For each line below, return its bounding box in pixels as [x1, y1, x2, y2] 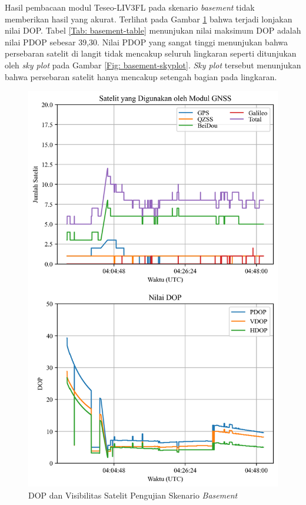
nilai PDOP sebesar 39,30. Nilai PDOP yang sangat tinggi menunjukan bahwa [5, 35, 288, 48]
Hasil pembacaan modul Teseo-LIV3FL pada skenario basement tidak [5, 1, 255, 13]
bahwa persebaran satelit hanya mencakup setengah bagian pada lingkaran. [5, 70, 277, 82]
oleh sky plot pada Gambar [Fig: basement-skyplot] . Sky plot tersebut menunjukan [5, 58, 301, 71]
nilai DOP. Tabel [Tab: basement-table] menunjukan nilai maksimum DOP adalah [5, 24, 301, 37]
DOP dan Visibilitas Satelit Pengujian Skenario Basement [28, 489, 238, 501]
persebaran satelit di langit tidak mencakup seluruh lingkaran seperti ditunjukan [5, 47, 297, 60]
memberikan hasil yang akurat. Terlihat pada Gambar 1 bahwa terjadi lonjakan [5, 12, 292, 25]
